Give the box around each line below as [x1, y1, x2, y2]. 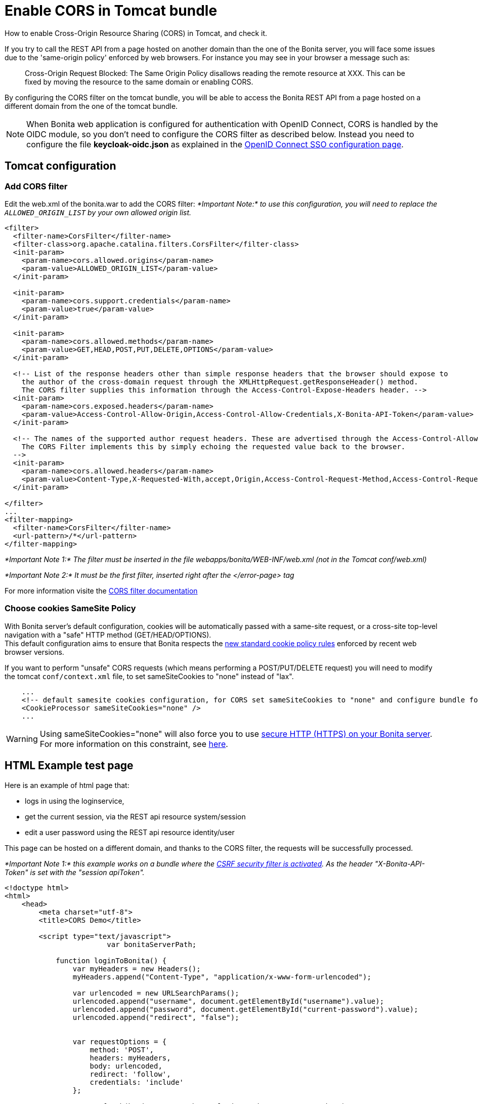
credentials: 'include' [90, 1078, 184, 1086]
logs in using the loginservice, [25, 796, 124, 805]
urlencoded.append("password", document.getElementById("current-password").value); [72, 1005, 418, 1013]
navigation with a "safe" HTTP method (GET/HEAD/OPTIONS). [5, 630, 211, 639]
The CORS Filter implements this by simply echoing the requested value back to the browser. [21, 442, 406, 451]
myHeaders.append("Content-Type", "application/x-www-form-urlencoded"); [72, 972, 371, 981]
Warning [6, 733, 38, 744]
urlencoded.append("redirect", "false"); [72, 1013, 239, 1021]
